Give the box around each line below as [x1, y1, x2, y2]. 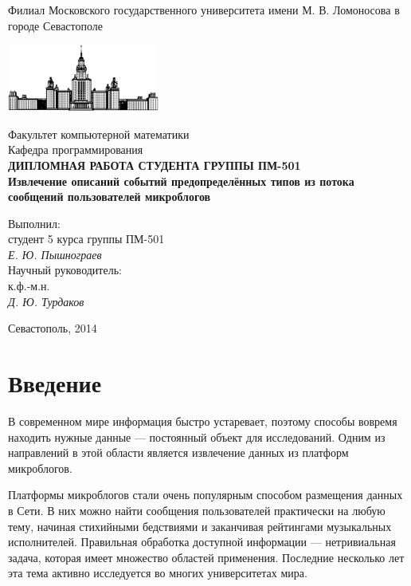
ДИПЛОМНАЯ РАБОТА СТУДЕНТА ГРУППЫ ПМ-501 [8, 156, 301, 173]
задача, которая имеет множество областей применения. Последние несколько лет [8, 549, 405, 565]
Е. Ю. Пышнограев [8, 246, 102, 262]
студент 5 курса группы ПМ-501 [8, 230, 165, 247]
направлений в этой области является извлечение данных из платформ [8, 444, 349, 461]
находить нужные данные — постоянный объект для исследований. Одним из [8, 428, 386, 445]
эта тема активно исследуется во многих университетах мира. [8, 564, 307, 581]
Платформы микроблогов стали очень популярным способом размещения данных [8, 486, 403, 503]
